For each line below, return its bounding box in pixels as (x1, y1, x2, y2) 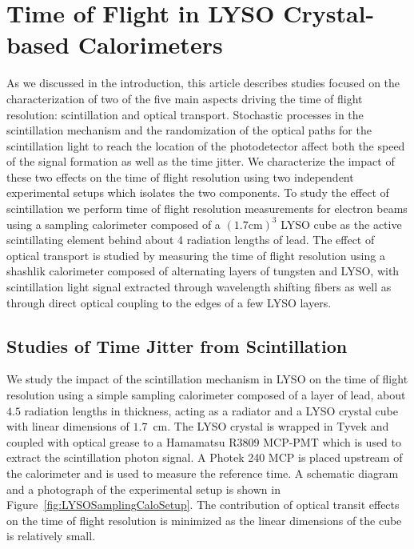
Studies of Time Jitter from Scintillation (6, 333, 348, 358)
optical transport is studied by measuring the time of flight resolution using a (6, 246, 385, 263)
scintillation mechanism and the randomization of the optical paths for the (6, 122, 372, 138)
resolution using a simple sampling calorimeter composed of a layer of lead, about (6, 387, 406, 403)
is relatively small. (6, 527, 96, 544)
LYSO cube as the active (281, 215, 402, 232)
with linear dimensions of (6, 418, 129, 435)
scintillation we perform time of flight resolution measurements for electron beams (6, 200, 408, 217)
